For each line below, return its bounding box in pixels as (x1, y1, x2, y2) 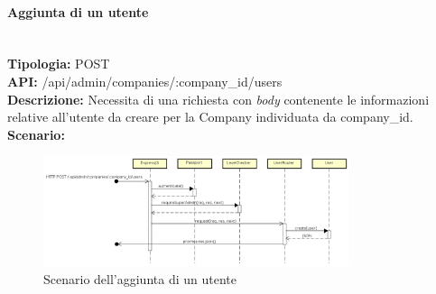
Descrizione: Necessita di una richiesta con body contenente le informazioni (7, 89, 430, 108)
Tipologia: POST (7, 54, 110, 73)
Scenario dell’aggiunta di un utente (43, 269, 237, 288)
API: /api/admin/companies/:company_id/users (7, 71, 283, 90)
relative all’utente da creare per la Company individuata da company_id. (7, 107, 413, 126)
